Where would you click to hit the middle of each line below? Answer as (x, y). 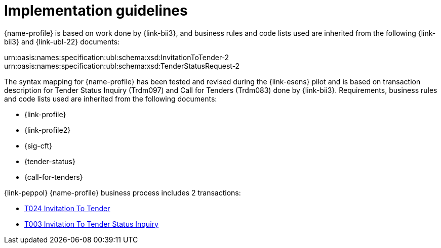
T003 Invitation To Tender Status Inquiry (91, 224)
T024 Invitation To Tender (67, 208)
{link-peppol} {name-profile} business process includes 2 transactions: (123, 192)
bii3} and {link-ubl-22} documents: (62, 41)
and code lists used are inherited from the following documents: (111, 98)
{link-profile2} (48, 130)
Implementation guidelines (96, 11)
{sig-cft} (38, 145)
